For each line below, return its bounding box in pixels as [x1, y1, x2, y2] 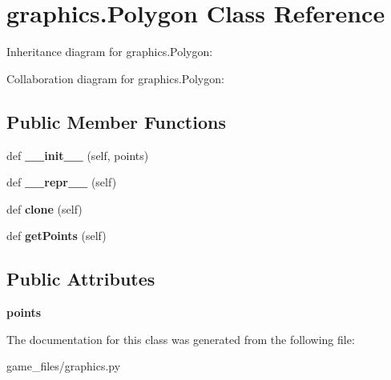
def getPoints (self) [6, 227, 107, 244]
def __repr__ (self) [6, 174, 117, 190]
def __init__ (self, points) [6, 146, 149, 163]
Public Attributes [6, 266, 155, 291]
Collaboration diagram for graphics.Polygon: [6, 70, 224, 86]
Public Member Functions [6, 109, 226, 134]
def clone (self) [6, 200, 83, 217]
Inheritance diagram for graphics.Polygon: [6, 43, 213, 60]
